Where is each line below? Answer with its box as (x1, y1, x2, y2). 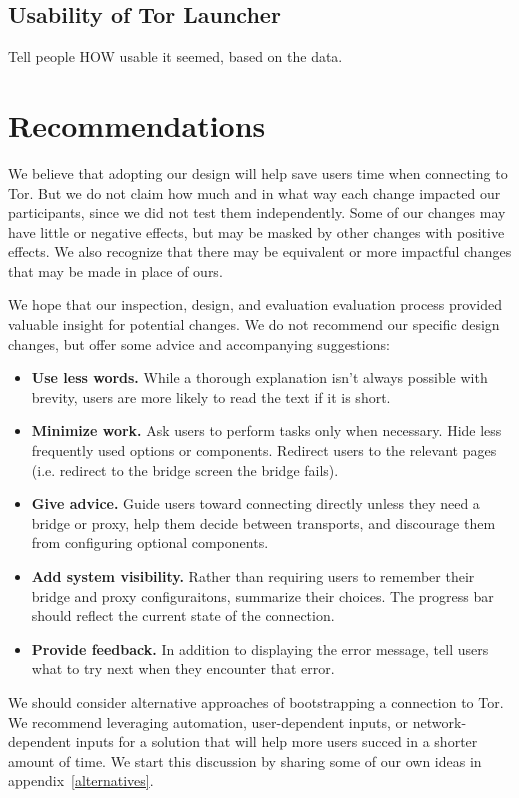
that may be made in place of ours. (8, 260, 223, 281)
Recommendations (8, 104, 266, 145)
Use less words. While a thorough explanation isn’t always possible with (31, 367, 488, 388)
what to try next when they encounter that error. (31, 658, 335, 679)
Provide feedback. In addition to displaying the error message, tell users (31, 638, 489, 659)
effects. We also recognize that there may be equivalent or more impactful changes (8, 241, 512, 262)
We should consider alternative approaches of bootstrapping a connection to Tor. (8, 691, 504, 712)
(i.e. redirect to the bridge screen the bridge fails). (31, 459, 339, 480)
